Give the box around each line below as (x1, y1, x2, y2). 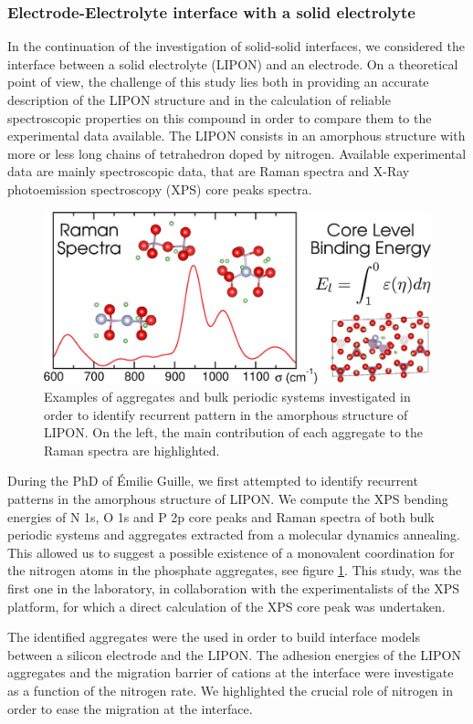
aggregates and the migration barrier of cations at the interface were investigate (7, 663, 454, 682)
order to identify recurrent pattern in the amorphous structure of (44, 404, 408, 424)
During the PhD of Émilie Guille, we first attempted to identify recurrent (7, 471, 418, 490)
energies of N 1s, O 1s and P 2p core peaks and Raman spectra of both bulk (7, 507, 435, 526)
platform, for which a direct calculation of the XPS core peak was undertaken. (7, 596, 446, 615)
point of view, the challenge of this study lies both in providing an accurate (7, 72, 429, 91)
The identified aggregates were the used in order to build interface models (7, 627, 420, 646)
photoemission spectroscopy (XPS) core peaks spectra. (7, 179, 312, 198)
